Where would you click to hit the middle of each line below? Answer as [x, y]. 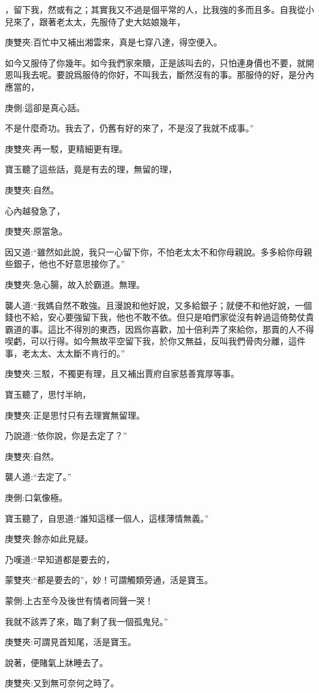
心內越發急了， [35, 210]
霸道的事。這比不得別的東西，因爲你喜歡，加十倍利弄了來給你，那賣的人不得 [159, 329]
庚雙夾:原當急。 [36, 231]
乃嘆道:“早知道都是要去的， [60, 559]
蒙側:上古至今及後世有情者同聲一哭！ [79, 600]
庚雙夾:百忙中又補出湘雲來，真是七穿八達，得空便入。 [113, 42]
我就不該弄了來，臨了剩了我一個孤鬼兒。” [86, 621]
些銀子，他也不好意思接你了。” [65, 264]
